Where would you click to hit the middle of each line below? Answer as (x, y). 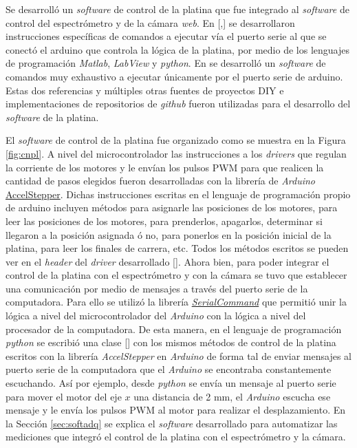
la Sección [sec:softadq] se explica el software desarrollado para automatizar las (172, 423)
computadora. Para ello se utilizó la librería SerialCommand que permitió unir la (176, 302)
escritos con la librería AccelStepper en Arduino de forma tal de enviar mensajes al (179, 355)
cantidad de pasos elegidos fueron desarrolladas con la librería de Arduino (161, 181)
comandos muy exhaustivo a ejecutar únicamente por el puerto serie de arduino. (174, 76)
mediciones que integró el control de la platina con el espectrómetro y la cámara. (176, 437)
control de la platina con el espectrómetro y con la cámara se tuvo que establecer (176, 275)
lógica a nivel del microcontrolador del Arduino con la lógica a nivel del (156, 316)
